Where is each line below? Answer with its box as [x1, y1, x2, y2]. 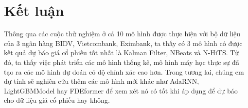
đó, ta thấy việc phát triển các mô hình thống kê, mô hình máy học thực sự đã [4, 57, 239, 67]
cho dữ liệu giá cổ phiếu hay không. [4, 95, 110, 105]
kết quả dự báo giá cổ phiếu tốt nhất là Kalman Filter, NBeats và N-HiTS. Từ [4, 47, 239, 58]
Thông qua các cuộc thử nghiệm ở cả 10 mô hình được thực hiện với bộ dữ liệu [4, 29, 241, 39]
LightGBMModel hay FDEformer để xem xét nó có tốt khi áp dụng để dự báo [4, 85, 238, 95]
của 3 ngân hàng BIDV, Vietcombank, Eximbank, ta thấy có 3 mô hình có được [4, 38, 243, 48]
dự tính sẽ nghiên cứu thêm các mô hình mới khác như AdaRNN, [4, 76, 199, 86]
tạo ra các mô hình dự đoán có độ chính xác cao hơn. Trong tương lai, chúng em [4, 66, 244, 77]
